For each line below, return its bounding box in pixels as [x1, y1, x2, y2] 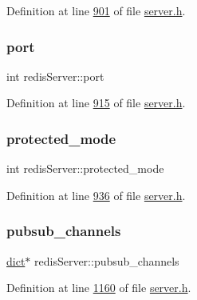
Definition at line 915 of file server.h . [6, 94, 186, 111]
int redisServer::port [6, 67, 104, 84]
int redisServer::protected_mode [6, 160, 164, 177]
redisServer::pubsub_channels [34, 252, 179, 269]
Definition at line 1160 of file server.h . [6, 279, 191, 296]
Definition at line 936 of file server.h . [6, 186, 186, 203]
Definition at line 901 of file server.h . [6, 2, 186, 18]
